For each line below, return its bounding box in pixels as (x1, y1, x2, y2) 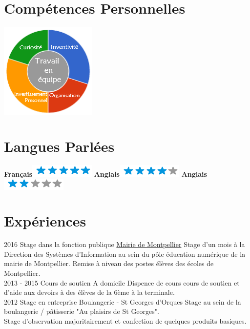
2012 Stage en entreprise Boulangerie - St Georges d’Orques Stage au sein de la (4, 296, 241, 307)
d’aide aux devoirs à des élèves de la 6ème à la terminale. (4, 287, 175, 297)
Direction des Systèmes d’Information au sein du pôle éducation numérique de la (4, 248, 246, 259)
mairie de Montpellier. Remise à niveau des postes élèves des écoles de (4, 258, 214, 268)
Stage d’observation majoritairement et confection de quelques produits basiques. (4, 315, 247, 326)
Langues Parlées (4, 136, 115, 156)
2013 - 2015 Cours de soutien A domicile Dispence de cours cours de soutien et (4, 277, 240, 288)
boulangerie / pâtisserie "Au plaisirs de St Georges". (4, 306, 159, 316)
